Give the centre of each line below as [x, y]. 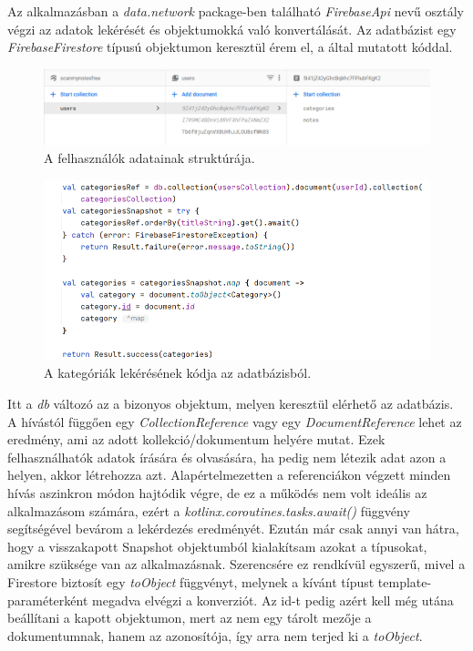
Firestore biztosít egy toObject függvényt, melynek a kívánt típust [191, 581]
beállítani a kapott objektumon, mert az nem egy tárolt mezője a [190, 618]
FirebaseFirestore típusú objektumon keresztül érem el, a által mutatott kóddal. [230, 47]
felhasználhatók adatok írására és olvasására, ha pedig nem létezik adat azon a [227, 457]
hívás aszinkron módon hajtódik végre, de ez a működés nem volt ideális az [217, 492]
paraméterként [48, 600]
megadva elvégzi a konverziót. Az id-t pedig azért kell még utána [273, 600]
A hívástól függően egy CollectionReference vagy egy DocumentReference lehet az [235, 421]
